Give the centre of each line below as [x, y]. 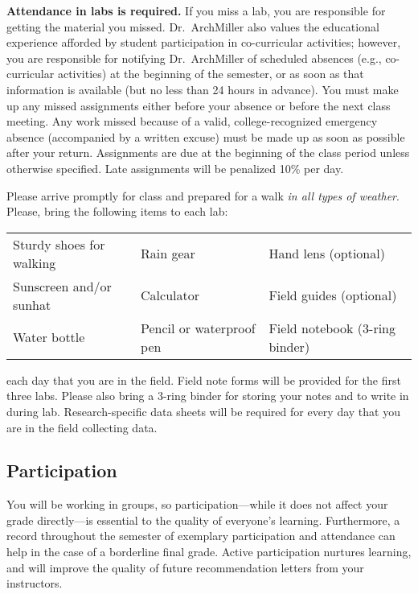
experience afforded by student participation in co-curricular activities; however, [204, 42]
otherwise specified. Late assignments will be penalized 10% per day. [175, 168]
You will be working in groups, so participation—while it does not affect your [197, 504]
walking [35, 262]
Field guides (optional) [333, 295]
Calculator [170, 295]
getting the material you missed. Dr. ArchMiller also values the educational [193, 26]
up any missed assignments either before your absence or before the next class [199, 105]
